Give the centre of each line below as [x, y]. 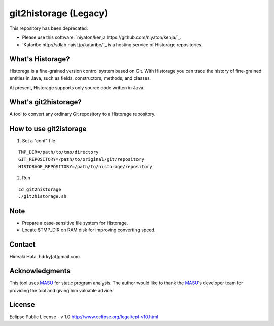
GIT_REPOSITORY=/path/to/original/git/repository [81, 159]
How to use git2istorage [48, 128]
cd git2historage [40, 189]
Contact [22, 245]
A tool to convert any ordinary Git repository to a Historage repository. [82, 114]
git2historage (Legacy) [59, 13]
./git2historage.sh [43, 197]
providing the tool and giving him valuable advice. [61, 290]
